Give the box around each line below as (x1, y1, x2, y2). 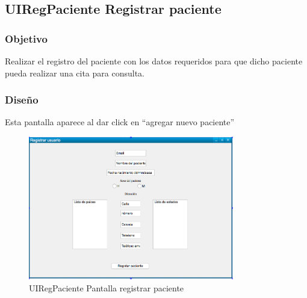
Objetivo (5, 31, 48, 46)
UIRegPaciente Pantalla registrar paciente (29, 281, 184, 294)
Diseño (5, 92, 39, 107)
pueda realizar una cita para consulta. (5, 66, 144, 79)
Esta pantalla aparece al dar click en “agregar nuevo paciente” (5, 116, 235, 128)
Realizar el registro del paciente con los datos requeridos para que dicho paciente (5, 55, 303, 67)
